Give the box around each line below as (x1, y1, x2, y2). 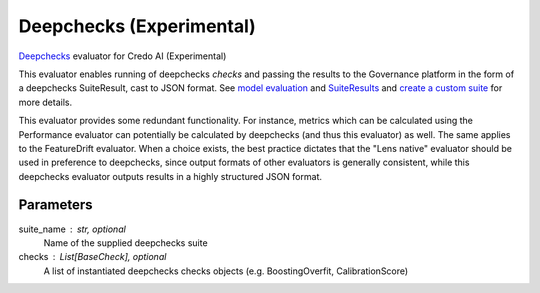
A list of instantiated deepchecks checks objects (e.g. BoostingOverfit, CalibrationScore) (43, 265, 409, 277)
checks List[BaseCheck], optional (18, 251, 167, 263)
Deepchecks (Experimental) (18, 15, 257, 37)
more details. (18, 96, 73, 108)
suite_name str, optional (18, 223, 127, 235)
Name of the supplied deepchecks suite (43, 236, 209, 249)
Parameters (18, 196, 93, 214)
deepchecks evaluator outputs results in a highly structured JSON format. (18, 170, 322, 182)
